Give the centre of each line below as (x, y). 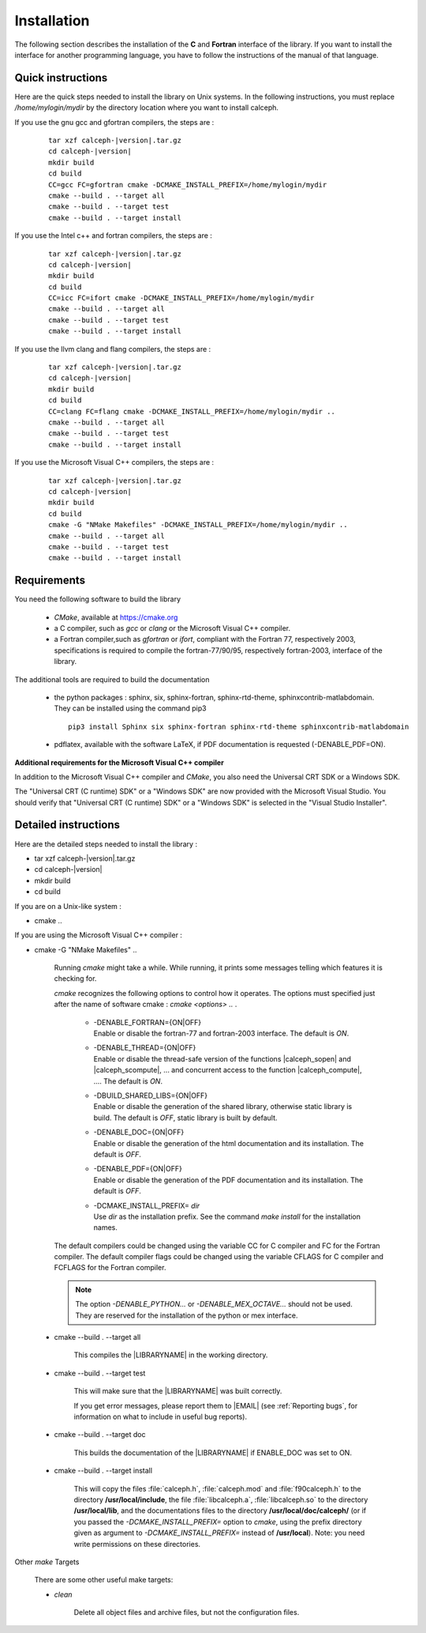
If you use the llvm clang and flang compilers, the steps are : (113, 349)
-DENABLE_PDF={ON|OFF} (138, 1169)
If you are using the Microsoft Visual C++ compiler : (99, 935)
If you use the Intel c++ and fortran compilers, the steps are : (114, 236)
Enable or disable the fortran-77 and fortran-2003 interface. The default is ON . (221, 1033)
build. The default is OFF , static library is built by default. (185, 1118)
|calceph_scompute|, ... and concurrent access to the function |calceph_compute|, (228, 1070)
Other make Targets (47, 1562)
